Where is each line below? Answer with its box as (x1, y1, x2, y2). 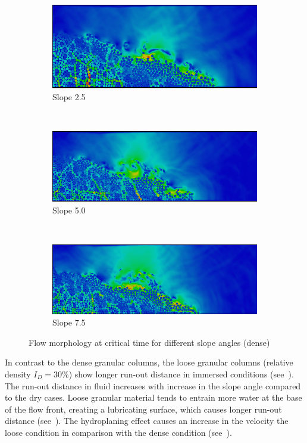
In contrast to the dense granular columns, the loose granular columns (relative (5, 356, 293, 368)
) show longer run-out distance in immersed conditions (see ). (68, 367, 294, 380)
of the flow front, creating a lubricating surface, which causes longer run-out (5, 402, 282, 415)
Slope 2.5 (52, 90, 86, 103)
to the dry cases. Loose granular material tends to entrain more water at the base (5, 391, 302, 404)
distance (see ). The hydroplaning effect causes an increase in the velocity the (5, 414, 289, 427)
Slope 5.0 (52, 203, 86, 216)
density (5, 367, 31, 380)
